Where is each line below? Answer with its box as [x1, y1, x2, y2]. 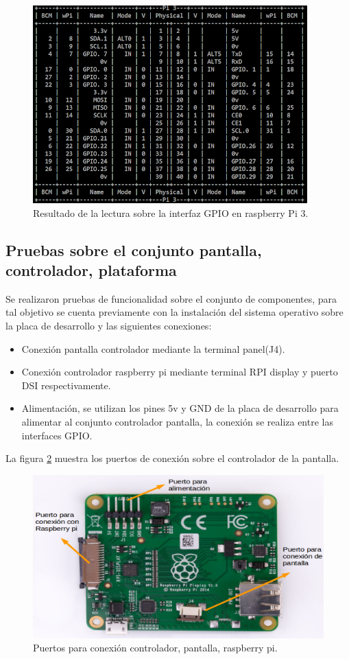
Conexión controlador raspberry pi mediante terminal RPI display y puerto [21, 365, 338, 379]
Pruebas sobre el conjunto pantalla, [5, 239, 262, 260]
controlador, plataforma [5, 259, 177, 280]
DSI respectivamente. [21, 378, 111, 392]
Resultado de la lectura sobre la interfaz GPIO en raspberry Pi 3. [33, 205, 309, 220]
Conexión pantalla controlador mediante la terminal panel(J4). [21, 341, 285, 356]
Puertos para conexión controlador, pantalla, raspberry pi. [33, 640, 278, 655]
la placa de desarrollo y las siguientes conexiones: [5, 318, 212, 332]
